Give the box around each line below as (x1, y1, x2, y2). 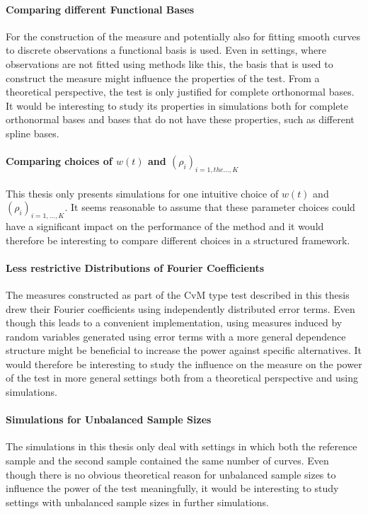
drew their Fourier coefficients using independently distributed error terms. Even (6, 301, 355, 316)
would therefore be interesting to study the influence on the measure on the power (6, 356, 362, 371)
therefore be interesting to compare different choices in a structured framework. (6, 232, 350, 247)
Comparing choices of (6, 154, 113, 169)
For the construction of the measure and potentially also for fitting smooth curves (6, 28, 360, 43)
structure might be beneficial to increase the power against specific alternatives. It (6, 343, 362, 358)
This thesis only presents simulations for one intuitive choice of (6, 185, 279, 200)
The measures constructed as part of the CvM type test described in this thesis (6, 287, 350, 302)
